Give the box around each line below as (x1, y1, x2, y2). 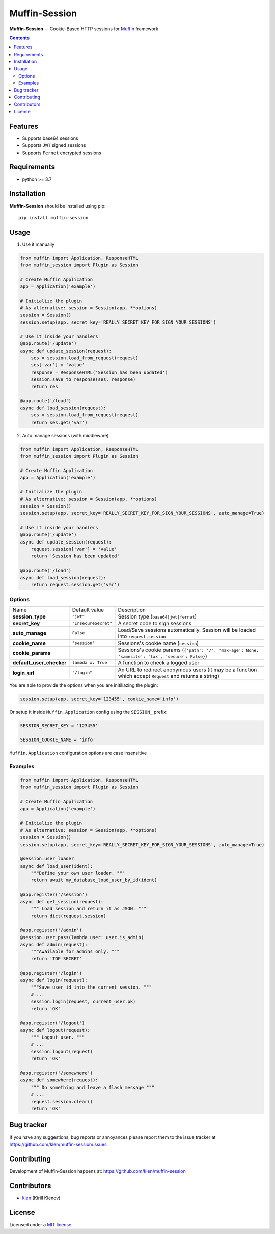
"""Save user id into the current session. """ (31, 984, 152, 990)
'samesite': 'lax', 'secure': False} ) (118, 652, 207, 659)
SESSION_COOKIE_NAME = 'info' (20, 737, 96, 743)
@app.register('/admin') (20, 927, 82, 933)
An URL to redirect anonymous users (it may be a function (118, 666, 257, 673)
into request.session (118, 633, 166, 640)
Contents (9, 35, 30, 41)
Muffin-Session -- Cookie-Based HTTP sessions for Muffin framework (9, 26, 159, 32)
